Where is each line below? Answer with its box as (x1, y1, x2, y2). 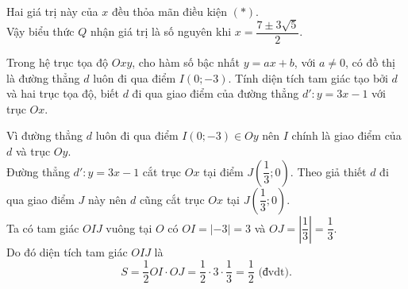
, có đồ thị (345, 53, 395, 70)
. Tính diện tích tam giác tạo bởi (228, 69, 388, 86)
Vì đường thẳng (6, 127, 83, 144)
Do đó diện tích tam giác (6, 243, 128, 260)
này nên (88, 191, 127, 207)
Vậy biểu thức (6, 23, 75, 40)
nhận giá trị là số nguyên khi (90, 23, 232, 40)
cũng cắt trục (139, 191, 205, 207)
